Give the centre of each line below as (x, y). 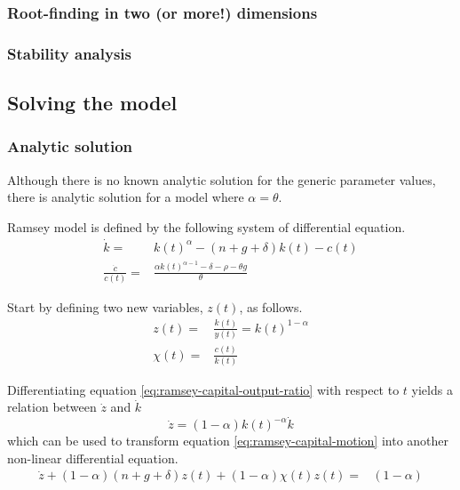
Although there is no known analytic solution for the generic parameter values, (222, 179)
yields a (432, 389)
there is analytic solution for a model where (126, 197)
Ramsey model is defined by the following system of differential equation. (206, 226)
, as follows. (271, 306)
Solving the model (92, 103)
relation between (52, 407)
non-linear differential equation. (93, 458)
